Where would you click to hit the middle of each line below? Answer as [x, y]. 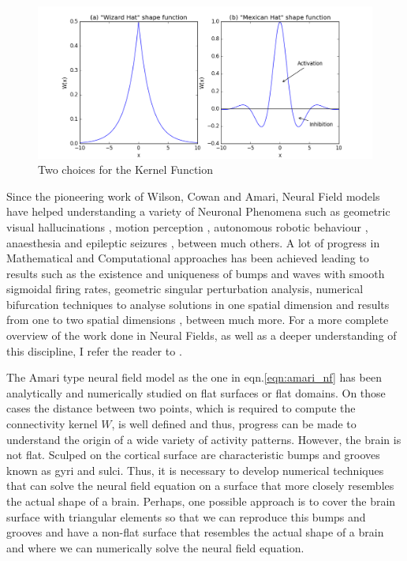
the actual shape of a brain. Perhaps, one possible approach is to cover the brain [201, 501]
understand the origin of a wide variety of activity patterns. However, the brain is [204, 439]
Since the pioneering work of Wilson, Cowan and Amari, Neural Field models [193, 196]
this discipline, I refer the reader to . [94, 350]
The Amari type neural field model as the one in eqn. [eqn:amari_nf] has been [194, 377]
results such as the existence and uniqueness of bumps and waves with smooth [196, 273]
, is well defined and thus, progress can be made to [234, 424]
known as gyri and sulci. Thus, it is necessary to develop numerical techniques [195, 470]
